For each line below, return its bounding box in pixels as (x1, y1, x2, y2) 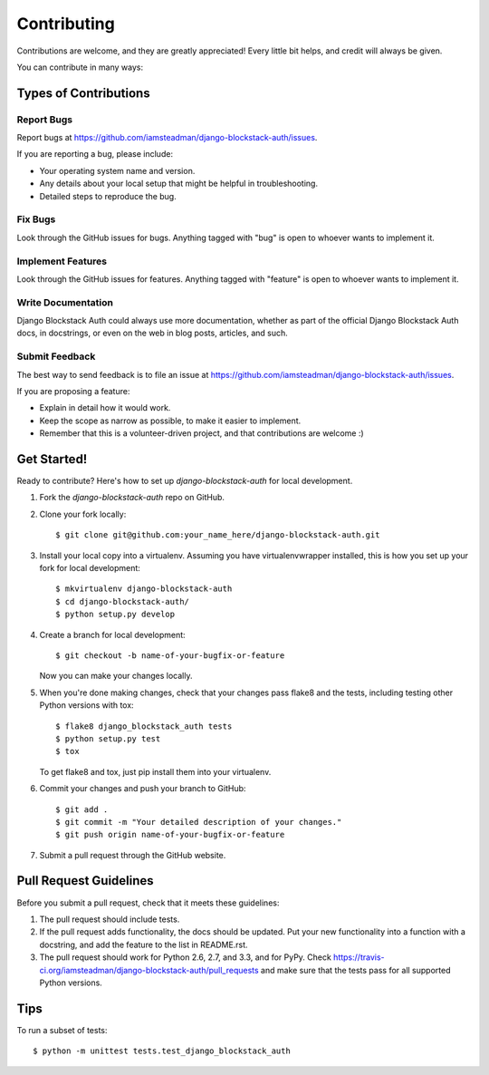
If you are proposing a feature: (16, 386, 130, 396)
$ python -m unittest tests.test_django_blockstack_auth (33, 1046, 292, 1056)
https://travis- (333, 952, 385, 963)
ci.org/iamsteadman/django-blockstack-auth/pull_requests (39, 964, 259, 975)
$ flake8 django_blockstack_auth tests (55, 721, 233, 731)
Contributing (16, 14, 115, 34)
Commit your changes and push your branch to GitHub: (39, 783, 246, 794)
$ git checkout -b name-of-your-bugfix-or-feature (55, 650, 285, 661)
